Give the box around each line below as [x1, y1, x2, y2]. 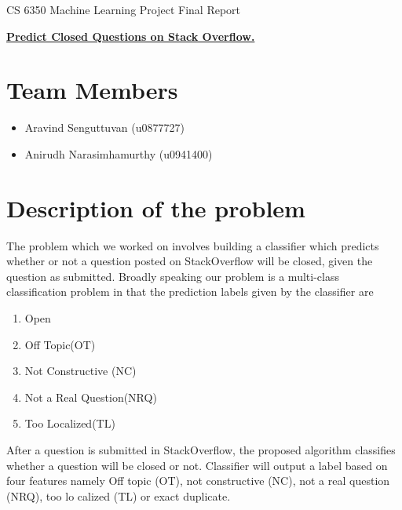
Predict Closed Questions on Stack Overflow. [6, 27, 255, 44]
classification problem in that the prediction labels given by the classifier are [6, 283, 374, 300]
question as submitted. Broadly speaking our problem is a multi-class [6, 268, 339, 284]
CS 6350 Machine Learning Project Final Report [6, 2, 241, 17]
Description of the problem [6, 191, 305, 224]
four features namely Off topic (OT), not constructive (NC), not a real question [6, 472, 390, 489]
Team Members [6, 74, 178, 106]
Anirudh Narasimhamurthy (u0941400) [24, 145, 213, 162]
